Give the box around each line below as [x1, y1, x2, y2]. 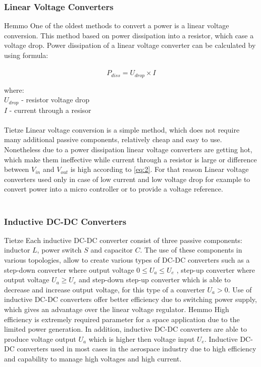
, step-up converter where [176, 264, 255, 275]
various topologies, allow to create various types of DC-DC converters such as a [4, 255, 250, 265]
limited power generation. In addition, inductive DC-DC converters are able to [4, 324, 247, 334]
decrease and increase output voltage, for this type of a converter [4, 284, 205, 294]
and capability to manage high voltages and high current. [4, 353, 182, 363]
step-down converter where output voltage [4, 264, 134, 275]
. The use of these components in [140, 244, 242, 255]
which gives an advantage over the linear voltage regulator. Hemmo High [4, 304, 229, 314]
